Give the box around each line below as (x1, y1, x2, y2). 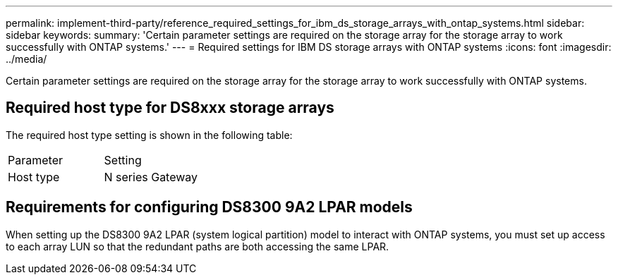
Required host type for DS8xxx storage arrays (6, 99, 334, 117)
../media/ (6, 53, 47, 65)
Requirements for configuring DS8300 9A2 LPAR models (6, 198, 413, 217)
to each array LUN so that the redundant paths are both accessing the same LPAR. (6, 240, 389, 252)
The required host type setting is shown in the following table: (6, 128, 293, 141)
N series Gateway (104, 169, 198, 184)
